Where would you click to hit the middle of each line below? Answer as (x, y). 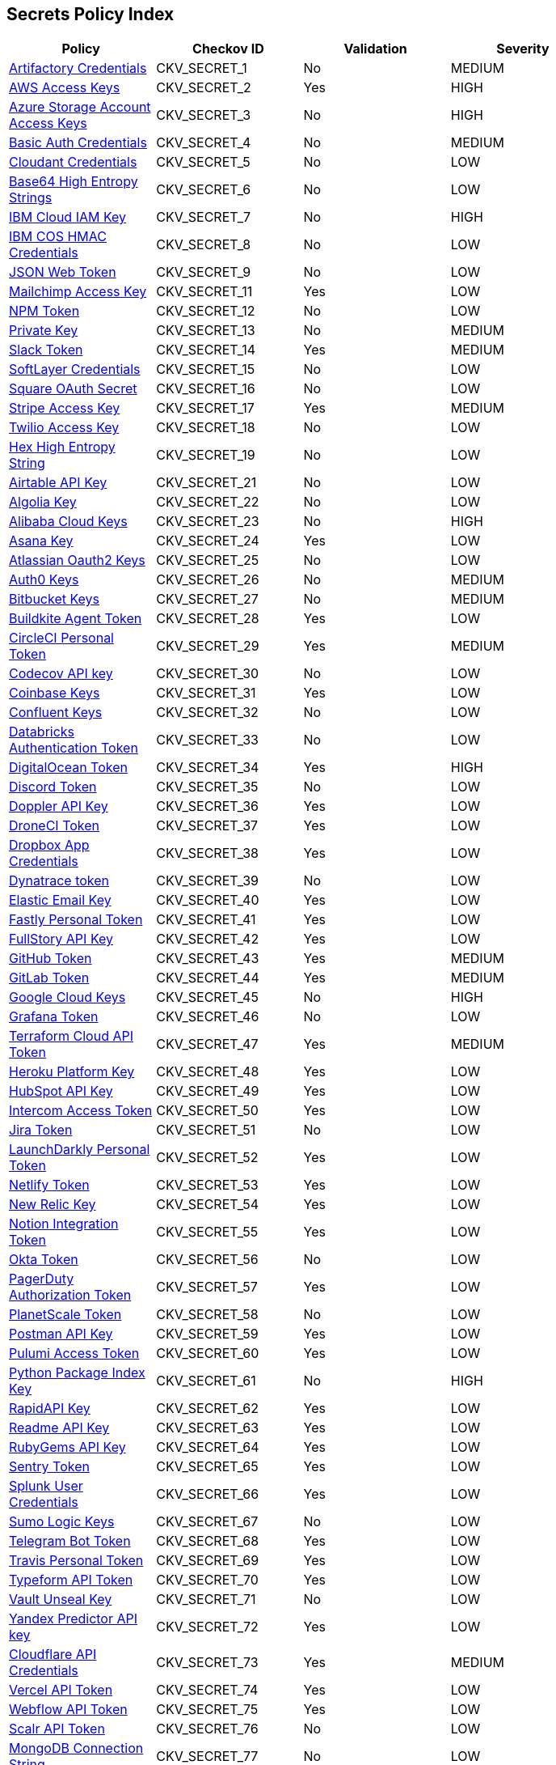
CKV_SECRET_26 (208, 580)
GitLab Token (49, 978)
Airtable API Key (58, 483)
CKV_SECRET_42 (208, 939)
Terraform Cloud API (71, 1036)
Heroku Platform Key (72, 1072)
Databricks (42, 732)
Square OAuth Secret (73, 389)
